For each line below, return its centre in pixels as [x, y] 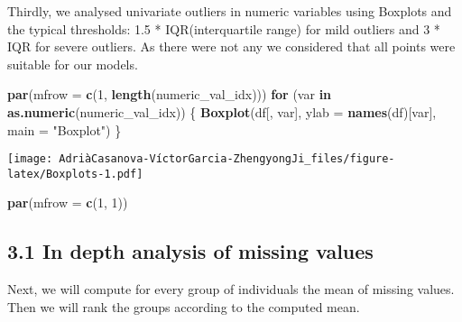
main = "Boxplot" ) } [65, 129]
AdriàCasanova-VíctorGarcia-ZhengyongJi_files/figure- [227, 159]
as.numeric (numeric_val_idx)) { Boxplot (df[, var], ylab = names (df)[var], [222, 111]
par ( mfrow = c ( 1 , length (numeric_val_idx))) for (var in [170, 94]
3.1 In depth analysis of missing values [190, 251]
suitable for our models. [73, 64]
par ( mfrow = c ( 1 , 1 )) [68, 202]
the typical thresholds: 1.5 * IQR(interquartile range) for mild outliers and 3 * [224, 28]
